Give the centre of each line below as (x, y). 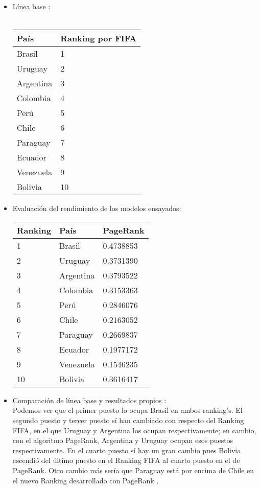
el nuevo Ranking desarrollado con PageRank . (86, 480)
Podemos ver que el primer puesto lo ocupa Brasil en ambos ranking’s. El (127, 410)
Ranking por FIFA (99, 38)
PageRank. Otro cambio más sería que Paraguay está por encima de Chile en (133, 470)
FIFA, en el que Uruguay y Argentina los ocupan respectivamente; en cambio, (134, 430)
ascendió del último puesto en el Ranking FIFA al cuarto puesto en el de (126, 460)
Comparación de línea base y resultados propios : (89, 400)
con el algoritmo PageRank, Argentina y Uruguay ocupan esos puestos (123, 440)
